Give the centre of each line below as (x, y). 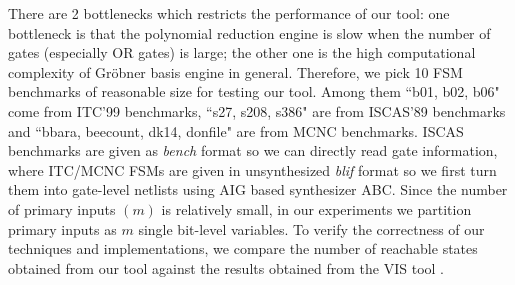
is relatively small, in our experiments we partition (316, 208)
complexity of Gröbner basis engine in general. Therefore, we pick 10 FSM (235, 71)
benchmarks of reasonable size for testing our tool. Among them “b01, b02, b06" (254, 91)
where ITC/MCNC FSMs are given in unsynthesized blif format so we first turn (252, 169)
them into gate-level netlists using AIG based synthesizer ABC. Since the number (258, 189)
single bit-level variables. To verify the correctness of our (311, 228)
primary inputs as (62, 228)
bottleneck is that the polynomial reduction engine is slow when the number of (249, 32)
